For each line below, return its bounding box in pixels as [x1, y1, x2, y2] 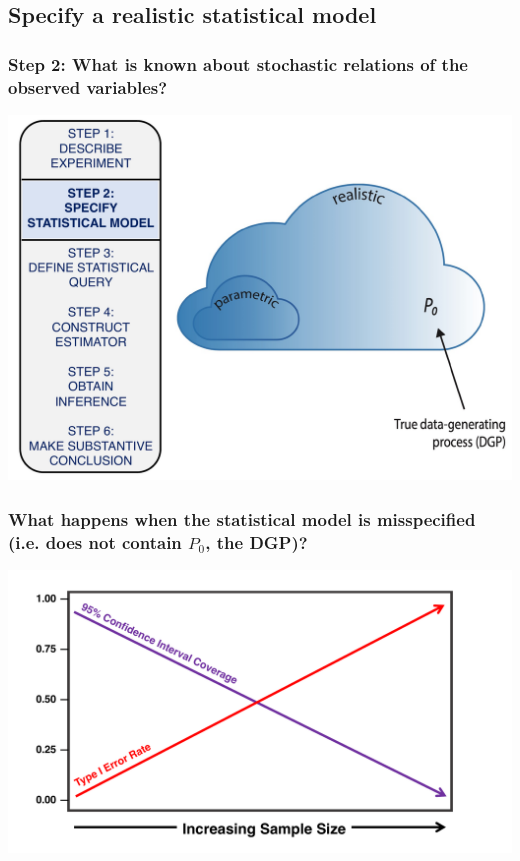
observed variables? [8, 74, 168, 99]
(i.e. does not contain [8, 529, 182, 554]
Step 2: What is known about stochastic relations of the [8, 51, 468, 76]
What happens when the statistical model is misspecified [8, 506, 476, 531]
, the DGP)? [205, 529, 308, 554]
